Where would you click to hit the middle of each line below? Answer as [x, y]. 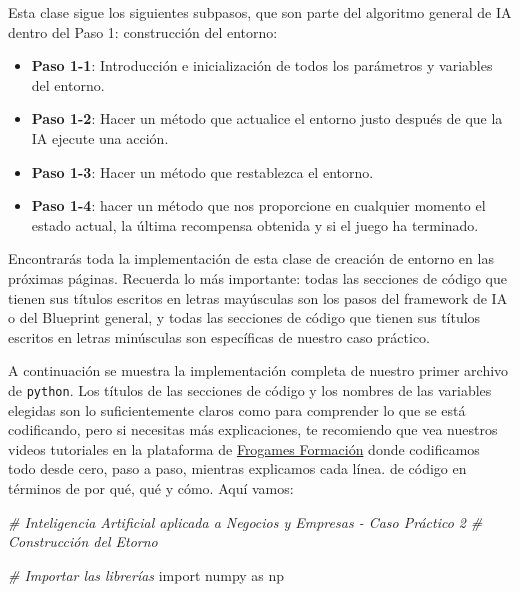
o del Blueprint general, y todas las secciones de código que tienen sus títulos [244, 317]
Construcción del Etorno [83, 541]
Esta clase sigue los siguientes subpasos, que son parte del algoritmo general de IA [260, 12]
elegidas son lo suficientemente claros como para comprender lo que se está [237, 409]
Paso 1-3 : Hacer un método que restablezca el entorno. [202, 171]
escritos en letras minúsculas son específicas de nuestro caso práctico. [219, 336]
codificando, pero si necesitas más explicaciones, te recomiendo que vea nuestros [253, 429]
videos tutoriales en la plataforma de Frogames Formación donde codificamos [244, 448]
